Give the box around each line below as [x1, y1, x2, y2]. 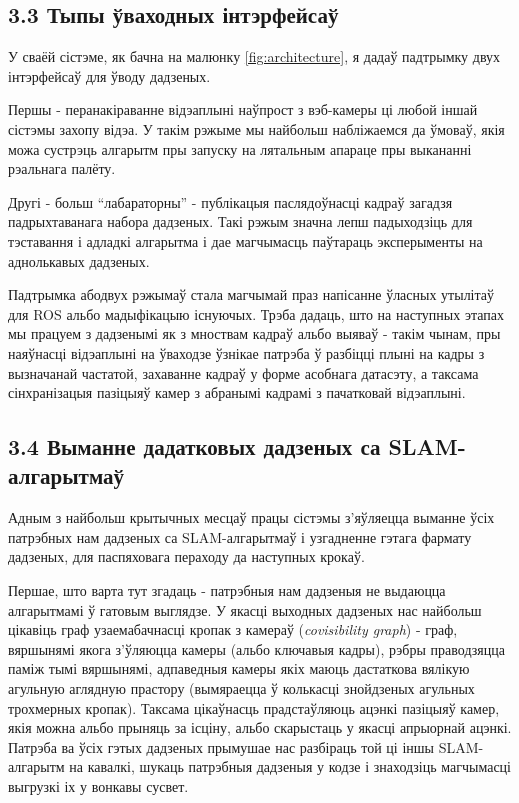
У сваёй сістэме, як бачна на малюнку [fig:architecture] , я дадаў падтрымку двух [8, 46, 501, 67]
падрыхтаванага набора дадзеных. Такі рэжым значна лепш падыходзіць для [8, 211, 473, 232]
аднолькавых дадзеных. [8, 250, 150, 271]
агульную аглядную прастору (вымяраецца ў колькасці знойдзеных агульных [8, 678, 475, 699]
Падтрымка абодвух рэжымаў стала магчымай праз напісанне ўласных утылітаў [8, 284, 495, 305]
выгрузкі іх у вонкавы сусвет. [8, 776, 189, 797]
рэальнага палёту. [8, 158, 116, 179]
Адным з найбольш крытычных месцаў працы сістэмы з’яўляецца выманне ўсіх [8, 507, 495, 528]
